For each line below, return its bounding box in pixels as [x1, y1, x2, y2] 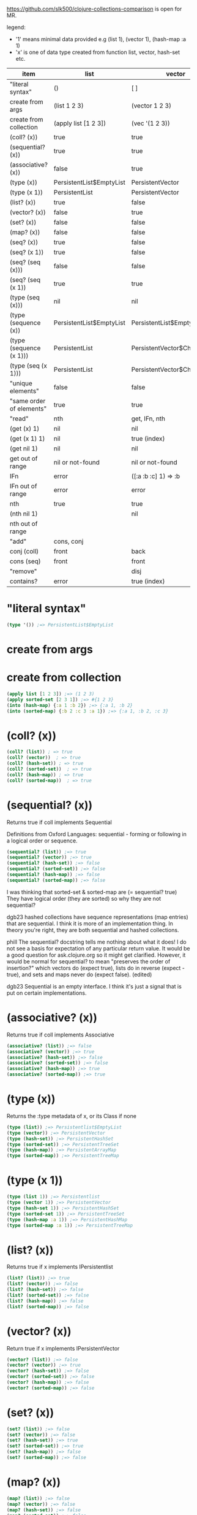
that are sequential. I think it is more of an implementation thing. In [7, 920, 173, 927]
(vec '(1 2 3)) [131, 119, 170, 128]
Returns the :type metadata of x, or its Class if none [7, 1112, 136, 1119]
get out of [10, 454, 38, 463]
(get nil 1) [10, 444, 39, 453]
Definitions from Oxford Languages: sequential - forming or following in [7, 830, 187, 838]
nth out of [10, 520, 38, 528]
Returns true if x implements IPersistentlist [7, 1263, 113, 1271]
